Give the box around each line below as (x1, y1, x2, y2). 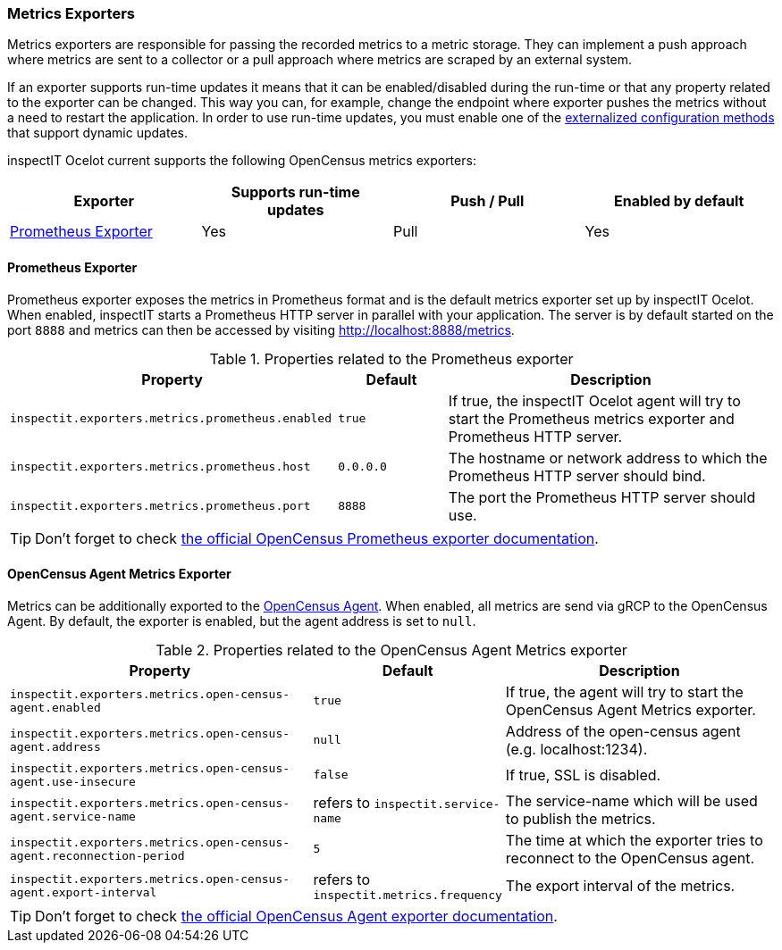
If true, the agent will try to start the (505, 682, 744, 701)
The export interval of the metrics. (505, 877, 736, 896)
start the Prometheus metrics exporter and (448, 409, 735, 428)
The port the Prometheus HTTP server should (448, 487, 756, 506)
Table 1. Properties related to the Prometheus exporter (209, 349, 574, 368)
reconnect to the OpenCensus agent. (505, 848, 755, 867)
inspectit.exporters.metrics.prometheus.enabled (10, 412, 332, 426)
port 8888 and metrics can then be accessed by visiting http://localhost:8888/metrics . (7, 321, 515, 337)
